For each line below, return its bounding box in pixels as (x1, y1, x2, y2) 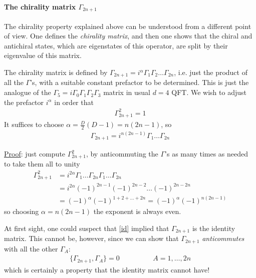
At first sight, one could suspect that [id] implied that (4, 222, 169, 233)
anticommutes (202, 233, 244, 243)
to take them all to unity (4, 158, 80, 169)
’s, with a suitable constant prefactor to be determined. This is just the (30, 77, 249, 87)
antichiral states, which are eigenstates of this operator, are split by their (4, 40, 228, 50)
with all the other (4, 243, 58, 253)
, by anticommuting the (86, 148, 158, 158)
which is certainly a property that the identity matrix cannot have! (4, 264, 210, 274)
